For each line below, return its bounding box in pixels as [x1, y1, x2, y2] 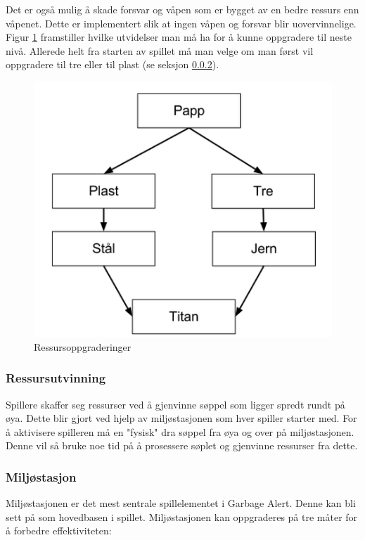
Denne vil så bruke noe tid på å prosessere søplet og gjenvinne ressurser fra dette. [6, 438, 358, 453]
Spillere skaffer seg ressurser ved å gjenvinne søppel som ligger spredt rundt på [6, 397, 345, 411]
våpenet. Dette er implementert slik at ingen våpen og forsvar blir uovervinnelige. [6, 15, 357, 30]
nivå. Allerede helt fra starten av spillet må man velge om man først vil [6, 43, 314, 58]
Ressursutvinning [6, 369, 106, 387]
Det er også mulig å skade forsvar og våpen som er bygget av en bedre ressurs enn [6, 2, 359, 16]
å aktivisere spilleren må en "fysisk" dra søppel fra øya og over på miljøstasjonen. [6, 424, 354, 439]
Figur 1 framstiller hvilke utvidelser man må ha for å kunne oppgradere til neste [6, 30, 352, 44]
